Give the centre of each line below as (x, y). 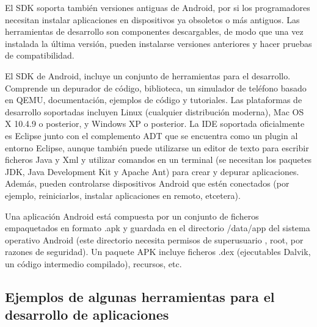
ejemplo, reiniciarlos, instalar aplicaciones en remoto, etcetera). (123, 195)
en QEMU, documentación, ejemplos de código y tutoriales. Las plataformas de (154, 100)
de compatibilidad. (40, 55)
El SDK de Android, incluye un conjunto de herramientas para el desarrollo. (148, 75)
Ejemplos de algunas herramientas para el (140, 296)
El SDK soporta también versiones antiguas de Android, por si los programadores (158, 7)
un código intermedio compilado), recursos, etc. (93, 263)
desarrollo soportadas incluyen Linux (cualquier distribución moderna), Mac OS (155, 111)
